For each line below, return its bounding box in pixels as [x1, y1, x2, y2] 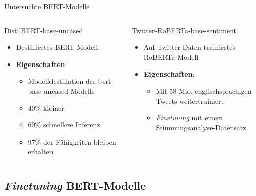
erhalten [28, 146, 54, 157]
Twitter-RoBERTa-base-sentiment [131, 25, 236, 35]
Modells [70, 85, 95, 96]
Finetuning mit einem [156, 112, 223, 123]
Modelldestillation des [28, 76, 96, 86]
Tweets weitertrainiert [156, 95, 224, 106]
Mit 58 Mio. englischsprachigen [156, 85, 252, 96]
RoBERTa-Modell [143, 51, 199, 62]
